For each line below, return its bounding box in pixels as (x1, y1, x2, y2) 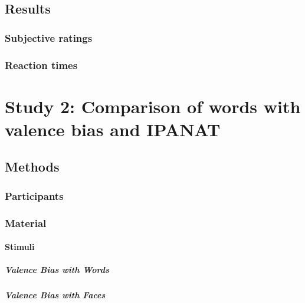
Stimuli (5, 241, 35, 253)
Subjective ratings (5, 30, 93, 45)
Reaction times (5, 57, 78, 72)
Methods (5, 157, 60, 176)
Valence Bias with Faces (5, 289, 106, 301)
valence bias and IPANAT (5, 117, 221, 141)
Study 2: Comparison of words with (5, 94, 301, 118)
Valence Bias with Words (5, 264, 109, 276)
